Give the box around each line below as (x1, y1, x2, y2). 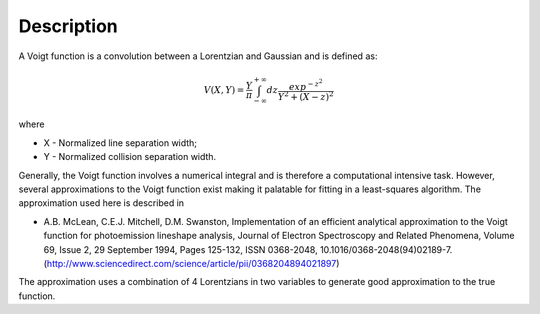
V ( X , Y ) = (203, 84, 245, 95)
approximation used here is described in (18, 197, 185, 209)
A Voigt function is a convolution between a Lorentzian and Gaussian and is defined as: (18, 50, 378, 62)
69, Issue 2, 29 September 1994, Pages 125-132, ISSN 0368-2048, (43, 243, 319, 255)
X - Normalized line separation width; (43, 136, 198, 149)
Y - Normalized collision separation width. (43, 151, 217, 163)
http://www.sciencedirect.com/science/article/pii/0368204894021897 (46, 257, 337, 269)
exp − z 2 (288, 78, 323, 93)
